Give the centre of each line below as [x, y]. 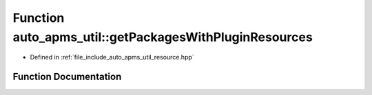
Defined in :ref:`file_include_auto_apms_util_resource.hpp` [112, 57]
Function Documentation [67, 77]
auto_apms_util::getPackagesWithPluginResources [163, 37]
